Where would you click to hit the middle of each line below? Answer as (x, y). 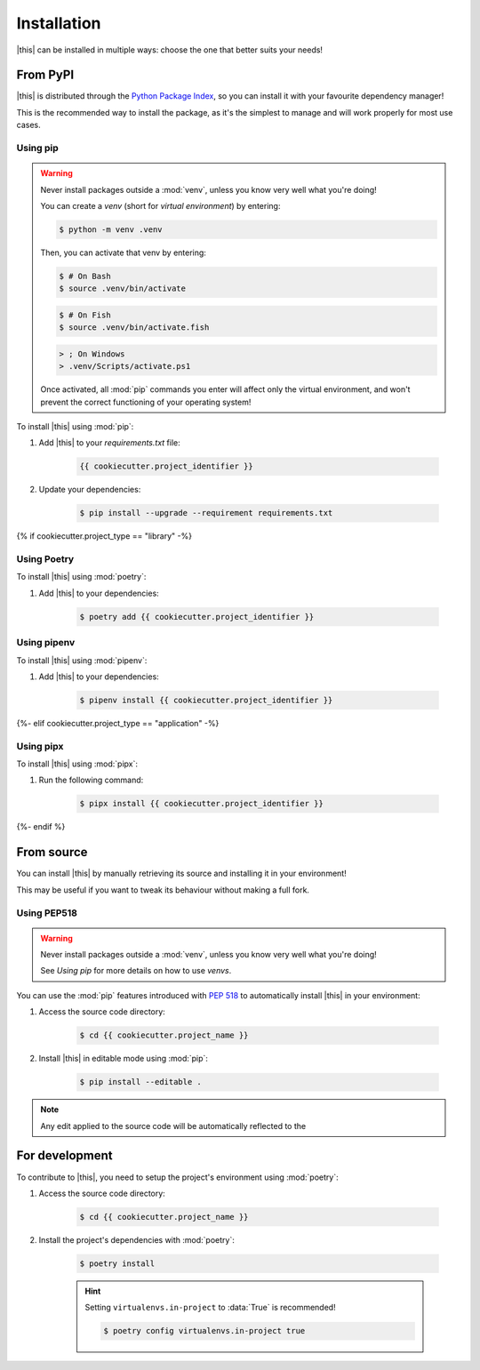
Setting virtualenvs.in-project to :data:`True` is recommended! (211, 1308)
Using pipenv (46, 643)
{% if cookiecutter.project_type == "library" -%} (104, 536)
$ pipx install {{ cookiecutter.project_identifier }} (201, 804)
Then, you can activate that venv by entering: (123, 252)
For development (64, 1156)
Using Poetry (45, 559)
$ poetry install (117, 1263)
